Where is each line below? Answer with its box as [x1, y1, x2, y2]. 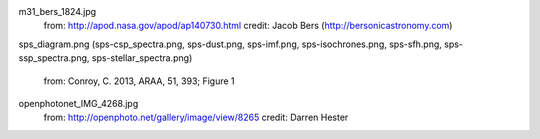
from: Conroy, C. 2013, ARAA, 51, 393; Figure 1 [43, 75, 235, 87]
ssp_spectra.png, [18, 52, 90, 64]
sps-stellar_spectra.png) [91, 52, 193, 64]
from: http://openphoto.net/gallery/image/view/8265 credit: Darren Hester [43, 111, 349, 124]
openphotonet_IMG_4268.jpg [18, 97, 139, 109]
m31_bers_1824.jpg [18, 6, 97, 17]
